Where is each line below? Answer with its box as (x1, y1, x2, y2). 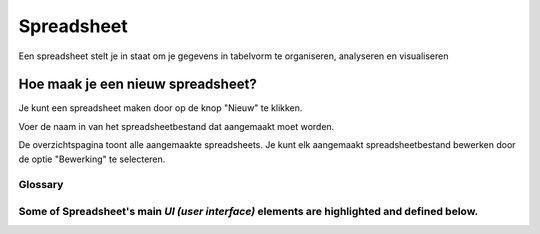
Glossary (18, 178, 64, 192)
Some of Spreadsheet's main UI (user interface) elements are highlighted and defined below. (18, 204, 479, 218)
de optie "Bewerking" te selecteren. (18, 153, 166, 165)
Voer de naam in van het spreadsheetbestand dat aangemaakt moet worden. (18, 120, 335, 132)
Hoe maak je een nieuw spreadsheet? (18, 76, 257, 93)
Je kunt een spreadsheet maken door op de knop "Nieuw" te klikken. (18, 102, 303, 114)
